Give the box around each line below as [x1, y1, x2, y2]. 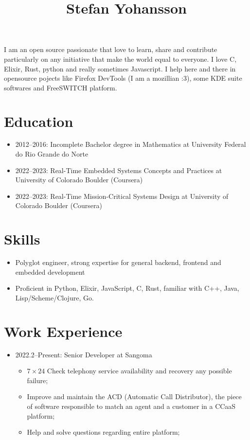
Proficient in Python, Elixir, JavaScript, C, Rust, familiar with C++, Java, [15, 283, 239, 293]
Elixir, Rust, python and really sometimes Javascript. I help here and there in [4, 63, 236, 73]
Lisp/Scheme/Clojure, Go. [15, 292, 94, 302]
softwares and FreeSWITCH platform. [4, 82, 117, 92]
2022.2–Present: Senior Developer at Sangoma [15, 349, 152, 359]
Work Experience [4, 321, 123, 341]
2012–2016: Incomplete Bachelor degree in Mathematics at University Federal [15, 139, 246, 149]
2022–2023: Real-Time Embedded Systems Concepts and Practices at [15, 165, 222, 175]
